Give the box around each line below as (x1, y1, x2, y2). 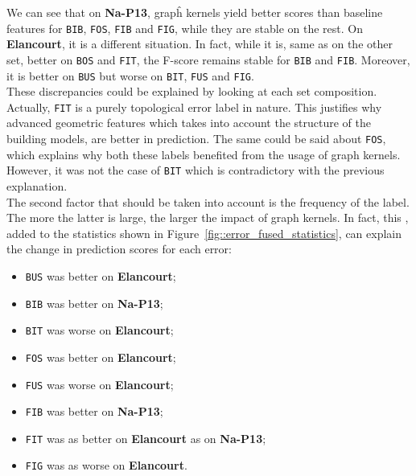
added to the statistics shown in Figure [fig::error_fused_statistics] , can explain (6, 224, 402, 241)
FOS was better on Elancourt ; (25, 348, 176, 365)
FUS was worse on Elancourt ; (25, 375, 174, 392)
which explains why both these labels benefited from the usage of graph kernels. (6, 146, 401, 162)
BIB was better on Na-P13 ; (25, 294, 163, 311)
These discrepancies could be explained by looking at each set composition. (6, 83, 377, 100)
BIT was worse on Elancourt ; (25, 322, 174, 339)
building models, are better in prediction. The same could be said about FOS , (6, 130, 386, 146)
